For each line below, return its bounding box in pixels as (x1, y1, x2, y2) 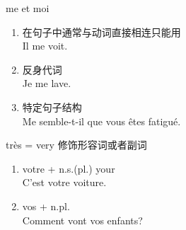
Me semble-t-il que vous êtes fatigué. (22, 113, 181, 128)
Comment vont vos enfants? (22, 212, 143, 227)
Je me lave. (22, 76, 71, 91)
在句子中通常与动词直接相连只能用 (22, 24, 181, 39)
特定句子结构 (22, 99, 82, 114)
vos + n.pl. (22, 198, 70, 213)
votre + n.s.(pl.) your (22, 161, 115, 176)
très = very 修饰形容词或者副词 (6, 137, 147, 152)
